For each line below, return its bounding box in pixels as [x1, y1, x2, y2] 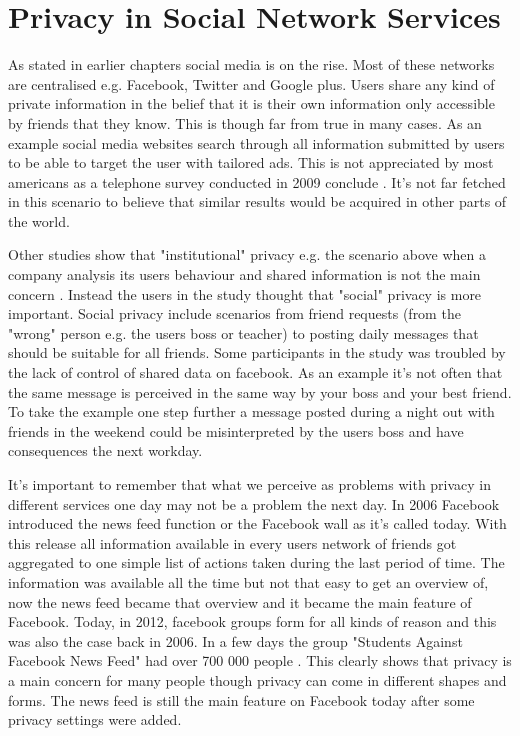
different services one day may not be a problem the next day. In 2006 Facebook [8, 493, 500, 514]
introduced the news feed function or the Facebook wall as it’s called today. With [8, 513, 507, 534]
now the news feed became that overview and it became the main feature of [8, 591, 472, 612]
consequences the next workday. [8, 440, 203, 461]
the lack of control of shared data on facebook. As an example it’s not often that [8, 362, 503, 383]
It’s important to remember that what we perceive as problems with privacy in [8, 474, 492, 494]
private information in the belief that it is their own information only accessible [8, 93, 495, 114]
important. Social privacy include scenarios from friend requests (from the [8, 303, 461, 324]
